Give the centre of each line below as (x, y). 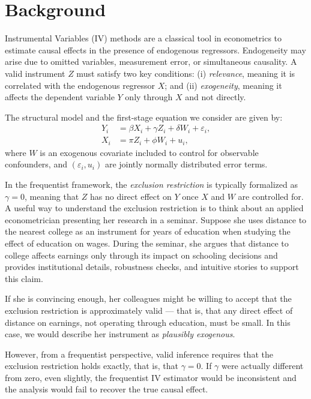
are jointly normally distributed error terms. (186, 164)
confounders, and (36, 164)
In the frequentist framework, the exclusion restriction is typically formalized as (151, 184)
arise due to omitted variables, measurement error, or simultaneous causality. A (151, 61)
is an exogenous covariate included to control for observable (149, 152)
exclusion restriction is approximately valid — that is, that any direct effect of (149, 310)
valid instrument (35, 73)
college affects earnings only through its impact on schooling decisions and (141, 255)
